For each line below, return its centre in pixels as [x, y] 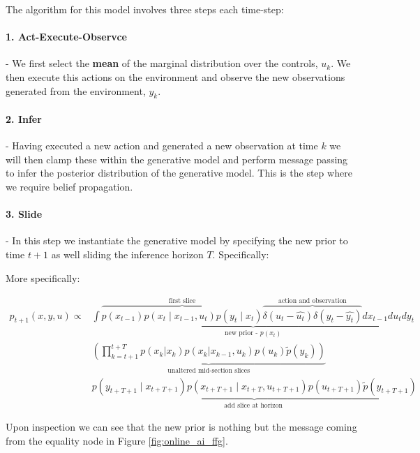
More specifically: [43, 277]
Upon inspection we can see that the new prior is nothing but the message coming [181, 427]
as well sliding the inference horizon [127, 254]
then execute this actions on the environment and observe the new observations [175, 76]
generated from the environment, [76, 90]
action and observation [313, 300]
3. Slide [24, 214]
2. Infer [24, 118]
